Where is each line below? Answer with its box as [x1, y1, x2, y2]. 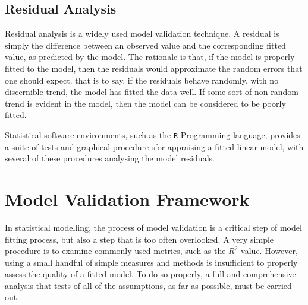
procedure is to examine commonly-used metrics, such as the [5, 244, 226, 257]
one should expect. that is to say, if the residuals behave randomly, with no [5, 74, 279, 86]
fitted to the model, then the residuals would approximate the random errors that [5, 62, 303, 74]
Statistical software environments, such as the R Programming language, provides [5, 128, 300, 141]
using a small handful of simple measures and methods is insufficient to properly [5, 256, 298, 268]
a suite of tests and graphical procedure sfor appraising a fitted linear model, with [5, 140, 304, 152]
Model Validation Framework [5, 186, 250, 211]
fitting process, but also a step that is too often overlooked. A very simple [5, 233, 274, 245]
